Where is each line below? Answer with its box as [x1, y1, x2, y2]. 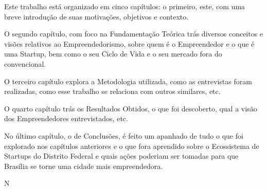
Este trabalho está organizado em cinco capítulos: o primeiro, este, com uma [4, 1, 245, 11]
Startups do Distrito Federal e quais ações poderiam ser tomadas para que [4, 150, 239, 161]
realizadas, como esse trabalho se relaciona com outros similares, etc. [4, 86, 221, 97]
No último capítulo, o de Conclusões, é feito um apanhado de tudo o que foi [4, 130, 243, 141]
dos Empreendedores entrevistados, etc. [4, 113, 128, 124]
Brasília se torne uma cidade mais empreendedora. [4, 160, 163, 171]
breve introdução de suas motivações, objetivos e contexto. [4, 11, 189, 22]
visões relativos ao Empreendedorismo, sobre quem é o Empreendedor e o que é [4, 38, 255, 49]
